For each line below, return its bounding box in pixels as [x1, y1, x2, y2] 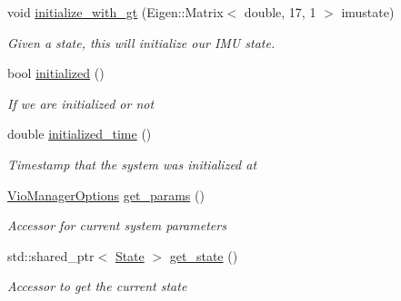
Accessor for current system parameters [7, 216, 226, 235]
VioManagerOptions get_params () [7, 185, 205, 204]
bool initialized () [7, 63, 105, 83]
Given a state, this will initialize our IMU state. [7, 33, 276, 52]
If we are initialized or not [7, 93, 155, 112]
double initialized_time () [7, 124, 152, 143]
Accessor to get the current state [7, 277, 187, 296]
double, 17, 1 [244, 3, 316, 21]
